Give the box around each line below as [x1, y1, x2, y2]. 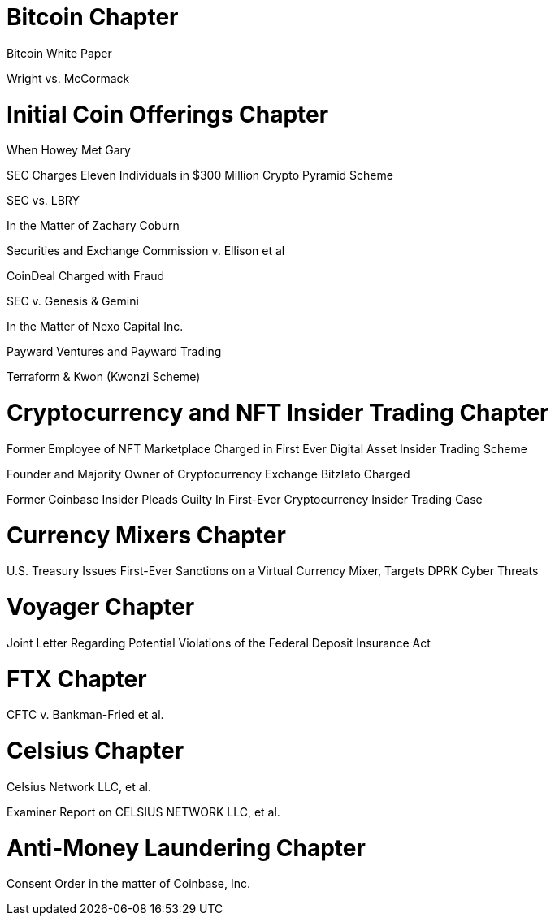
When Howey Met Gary [7, 143, 131, 158]
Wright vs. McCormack [7, 71, 130, 85]
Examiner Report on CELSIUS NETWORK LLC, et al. [7, 804, 280, 819]
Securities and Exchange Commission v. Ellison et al [7, 244, 285, 258]
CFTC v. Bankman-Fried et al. [7, 708, 164, 722]
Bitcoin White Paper [7, 45, 112, 60]
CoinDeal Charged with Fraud [7, 269, 165, 284]
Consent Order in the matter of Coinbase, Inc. [7, 877, 250, 891]
